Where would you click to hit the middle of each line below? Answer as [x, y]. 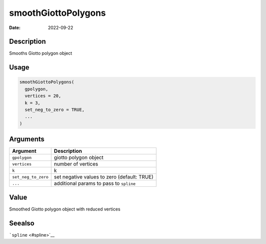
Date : [15, 28]
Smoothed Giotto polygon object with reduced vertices [65, 209]
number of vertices [76, 164]
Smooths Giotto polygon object [41, 53]
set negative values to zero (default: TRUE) [104, 177]
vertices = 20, [43, 96]
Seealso [22, 223]
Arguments [27, 139]
